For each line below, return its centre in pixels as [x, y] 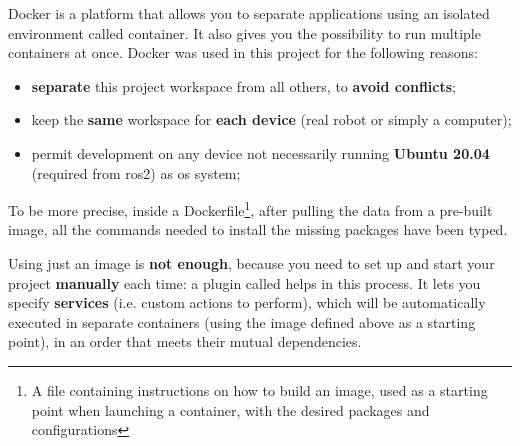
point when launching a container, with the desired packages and [230, 409]
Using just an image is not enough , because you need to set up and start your [251, 263]
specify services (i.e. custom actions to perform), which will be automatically [247, 302]
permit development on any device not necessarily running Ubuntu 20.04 [260, 152]
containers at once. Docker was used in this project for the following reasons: [243, 52]
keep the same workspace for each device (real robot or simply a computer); [271, 119]
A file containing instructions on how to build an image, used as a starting [259, 389]
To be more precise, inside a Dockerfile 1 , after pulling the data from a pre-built [250, 208]
